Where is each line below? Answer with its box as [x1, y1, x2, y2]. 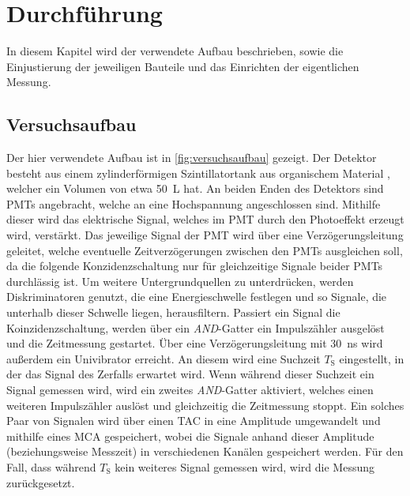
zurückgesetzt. [6, 474, 75, 490]
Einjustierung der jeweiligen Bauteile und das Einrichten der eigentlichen [6, 58, 359, 74]
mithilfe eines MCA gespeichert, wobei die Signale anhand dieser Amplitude [6, 427, 374, 444]
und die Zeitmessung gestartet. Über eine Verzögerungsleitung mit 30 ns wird [6, 335, 383, 351]
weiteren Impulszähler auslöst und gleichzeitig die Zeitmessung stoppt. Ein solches [6, 396, 404, 413]
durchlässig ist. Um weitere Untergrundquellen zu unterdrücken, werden [6, 272, 354, 289]
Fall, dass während [6, 458, 96, 475]
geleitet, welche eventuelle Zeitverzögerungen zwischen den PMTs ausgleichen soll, [6, 242, 403, 258]
